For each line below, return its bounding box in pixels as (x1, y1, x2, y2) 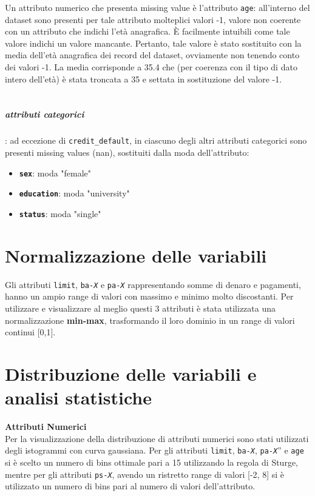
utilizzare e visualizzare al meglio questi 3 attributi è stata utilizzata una (5, 301, 276, 314)
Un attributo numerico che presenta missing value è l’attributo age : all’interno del (5, 1, 310, 13)
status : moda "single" (19, 207, 101, 220)
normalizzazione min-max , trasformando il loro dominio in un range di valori (5, 313, 295, 326)
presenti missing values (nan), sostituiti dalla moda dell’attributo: (5, 146, 249, 159)
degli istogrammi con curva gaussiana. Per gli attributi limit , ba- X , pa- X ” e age (5, 444, 304, 457)
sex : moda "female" (19, 166, 92, 179)
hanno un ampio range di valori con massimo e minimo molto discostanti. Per (5, 290, 294, 303)
